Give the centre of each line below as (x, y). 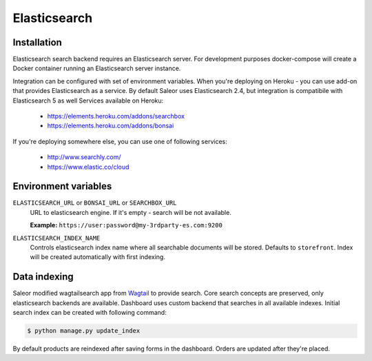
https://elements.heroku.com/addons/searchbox (116, 116)
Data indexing (43, 277)
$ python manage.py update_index (84, 331)
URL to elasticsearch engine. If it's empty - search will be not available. (131, 212)
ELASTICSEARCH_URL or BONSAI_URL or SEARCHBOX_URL (95, 203)
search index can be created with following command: (90, 313)
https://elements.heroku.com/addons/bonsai (111, 126)
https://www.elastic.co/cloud (88, 167)
